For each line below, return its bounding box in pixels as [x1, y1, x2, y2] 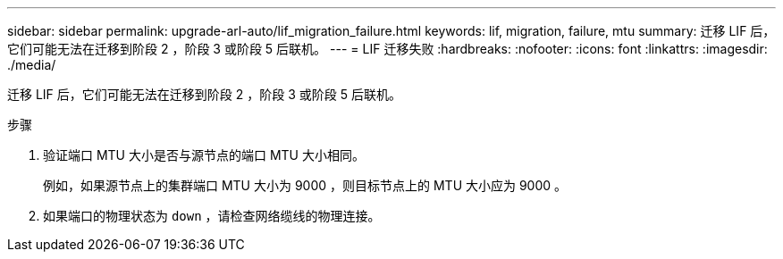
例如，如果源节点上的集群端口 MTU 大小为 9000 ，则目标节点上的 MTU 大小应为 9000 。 [43, 178, 568, 193]
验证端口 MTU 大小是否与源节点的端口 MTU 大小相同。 [43, 147, 365, 163]
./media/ [7, 57, 56, 72]
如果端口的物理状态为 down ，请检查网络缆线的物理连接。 [43, 208, 381, 223]
